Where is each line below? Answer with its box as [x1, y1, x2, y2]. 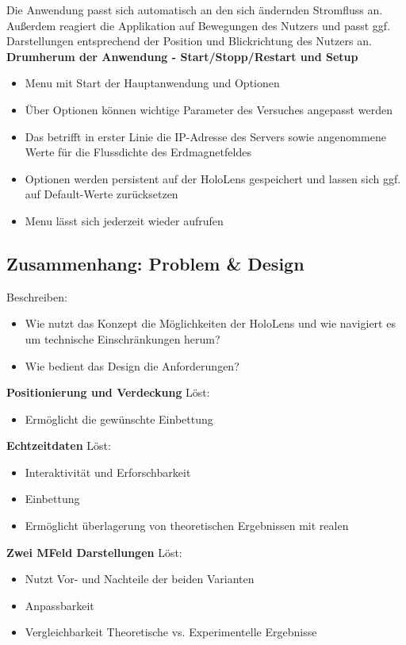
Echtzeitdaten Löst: [6, 437, 111, 454]
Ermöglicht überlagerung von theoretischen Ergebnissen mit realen [25, 517, 349, 534]
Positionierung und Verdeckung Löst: [6, 384, 210, 401]
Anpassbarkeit [25, 597, 94, 613]
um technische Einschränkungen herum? [25, 330, 220, 347]
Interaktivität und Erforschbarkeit [25, 463, 191, 480]
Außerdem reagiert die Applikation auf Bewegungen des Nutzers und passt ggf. [6, 17, 391, 33]
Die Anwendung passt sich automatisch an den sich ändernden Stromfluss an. [6, 2, 383, 17]
